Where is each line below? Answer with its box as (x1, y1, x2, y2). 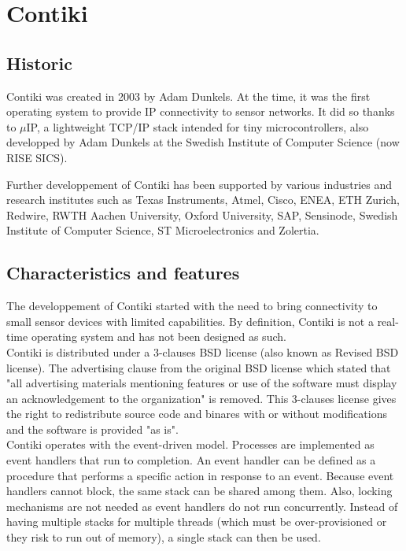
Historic (6, 50, 72, 75)
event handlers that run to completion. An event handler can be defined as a (6, 452, 376, 468)
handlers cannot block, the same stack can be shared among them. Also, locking (6, 483, 393, 499)
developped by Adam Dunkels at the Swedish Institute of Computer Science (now (6, 134, 400, 150)
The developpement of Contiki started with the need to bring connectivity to (6, 298, 378, 314)
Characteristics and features (6, 261, 240, 285)
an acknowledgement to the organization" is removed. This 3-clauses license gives (6, 390, 397, 406)
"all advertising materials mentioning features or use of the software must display (6, 375, 397, 391)
